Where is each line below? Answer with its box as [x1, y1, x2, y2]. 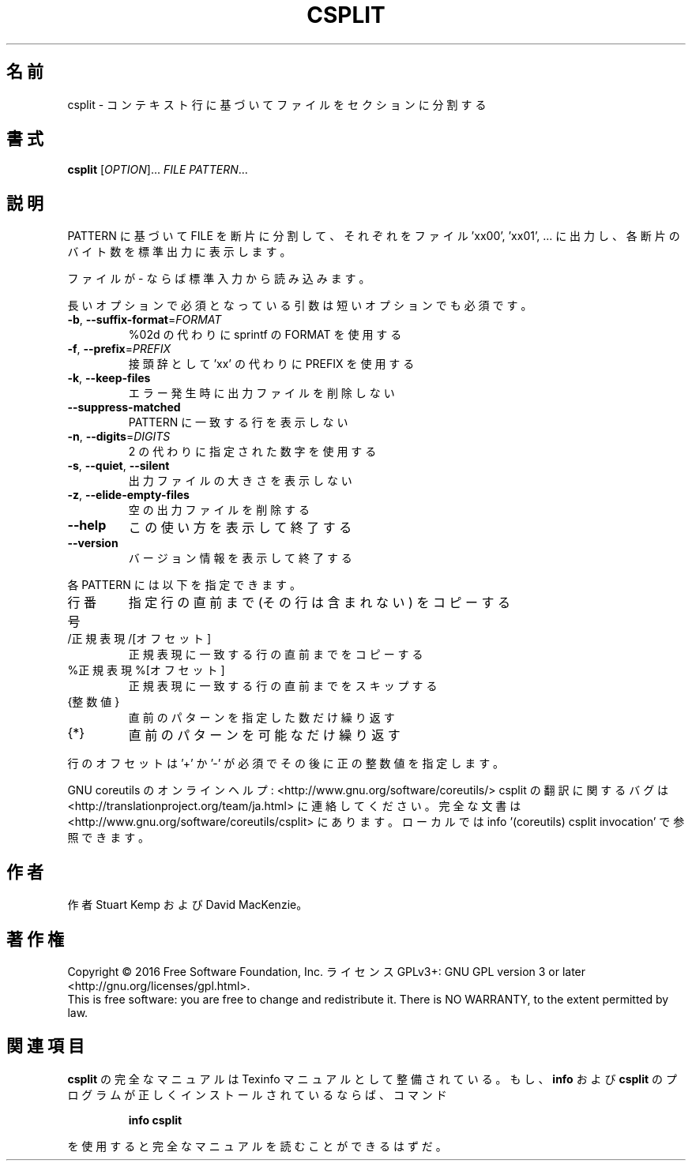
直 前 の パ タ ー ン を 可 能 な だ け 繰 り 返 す [128, 727, 401, 744]
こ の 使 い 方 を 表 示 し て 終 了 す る [128, 520, 352, 536]
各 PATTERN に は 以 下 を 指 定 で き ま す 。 [67, 578, 302, 592]
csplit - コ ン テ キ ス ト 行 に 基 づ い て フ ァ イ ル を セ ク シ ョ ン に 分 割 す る [67, 97, 487, 111]
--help [67, 517, 107, 534]
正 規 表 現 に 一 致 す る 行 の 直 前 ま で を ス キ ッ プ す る [128, 679, 438, 693]
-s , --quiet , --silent [67, 459, 170, 473]
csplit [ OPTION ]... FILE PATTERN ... [67, 163, 248, 177]
